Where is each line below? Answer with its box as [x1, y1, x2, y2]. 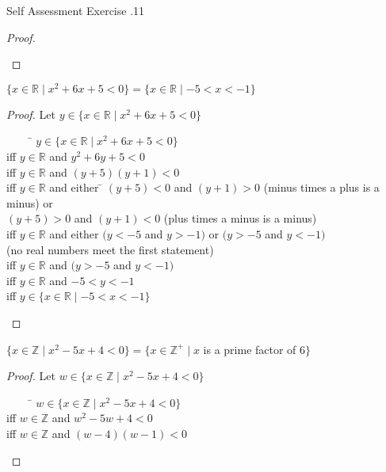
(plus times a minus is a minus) [163, 210, 317, 226]
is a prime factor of [203, 341, 296, 357]
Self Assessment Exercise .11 [6, 2, 145, 18]
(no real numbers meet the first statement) [6, 241, 214, 257]
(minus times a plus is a [263, 179, 380, 196]
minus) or [6, 194, 53, 211]
